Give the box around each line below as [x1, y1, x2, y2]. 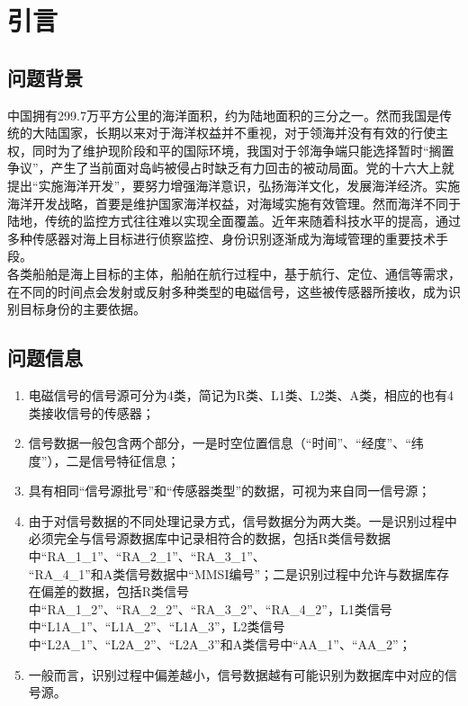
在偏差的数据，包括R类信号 [28, 582, 190, 601]
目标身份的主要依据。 [19, 299, 146, 318]
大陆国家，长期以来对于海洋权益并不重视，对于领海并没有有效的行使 [31, 123, 436, 142]
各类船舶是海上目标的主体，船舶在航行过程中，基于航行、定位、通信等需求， [7, 264, 461, 282]
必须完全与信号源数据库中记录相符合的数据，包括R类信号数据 [28, 529, 391, 548]
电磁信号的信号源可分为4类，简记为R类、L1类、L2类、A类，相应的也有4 [28, 385, 454, 404]
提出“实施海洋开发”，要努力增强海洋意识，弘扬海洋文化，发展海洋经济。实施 [7, 175, 461, 194]
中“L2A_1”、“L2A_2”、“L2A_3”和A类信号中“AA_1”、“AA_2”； [28, 635, 411, 654]
